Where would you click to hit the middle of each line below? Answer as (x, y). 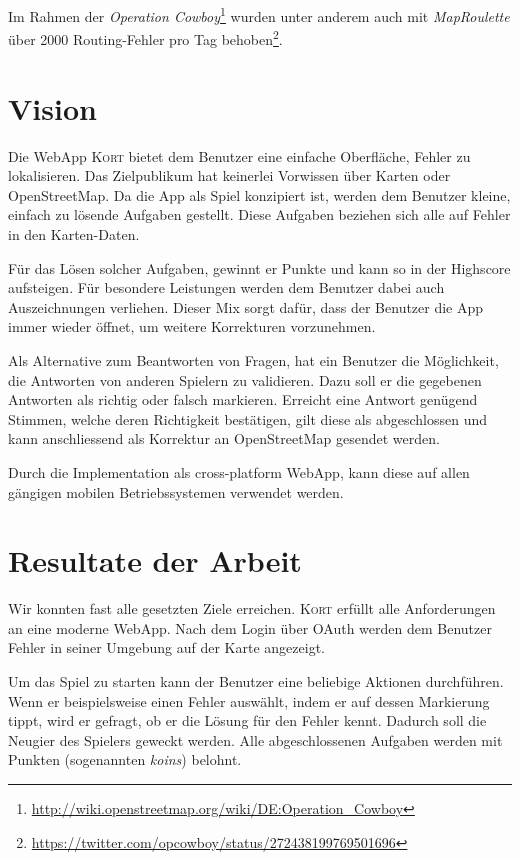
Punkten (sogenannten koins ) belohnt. (125, 759)
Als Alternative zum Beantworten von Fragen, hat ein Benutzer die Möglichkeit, (253, 359)
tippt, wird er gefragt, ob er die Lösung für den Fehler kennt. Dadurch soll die (247, 720)
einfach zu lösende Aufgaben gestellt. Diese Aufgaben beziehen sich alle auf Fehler (259, 214)
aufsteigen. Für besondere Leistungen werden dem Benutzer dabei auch (226, 287)
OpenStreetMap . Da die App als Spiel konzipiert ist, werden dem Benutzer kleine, (259, 194)
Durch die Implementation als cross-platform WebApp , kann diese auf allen (239, 471)
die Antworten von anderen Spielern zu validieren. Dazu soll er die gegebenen (245, 379)
